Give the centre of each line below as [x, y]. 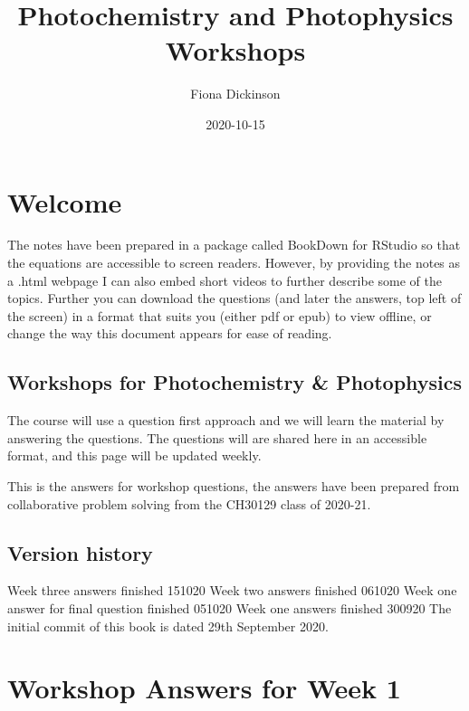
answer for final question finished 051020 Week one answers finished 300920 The [230, 607]
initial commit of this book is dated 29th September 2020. [168, 626]
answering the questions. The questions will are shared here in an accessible [217, 437]
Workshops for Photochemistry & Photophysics [235, 382]
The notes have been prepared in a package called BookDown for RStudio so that [234, 245]
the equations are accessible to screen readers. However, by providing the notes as [234, 263]
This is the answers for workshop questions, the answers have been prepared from [234, 485]
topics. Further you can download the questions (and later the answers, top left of [234, 298]
